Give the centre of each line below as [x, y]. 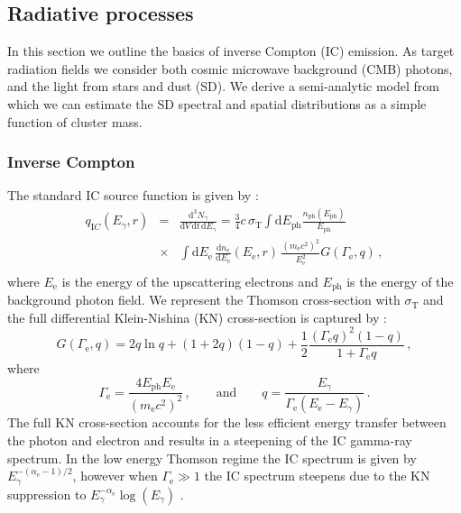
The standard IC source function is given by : [133, 195]
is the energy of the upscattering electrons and [190, 281]
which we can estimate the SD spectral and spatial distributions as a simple [217, 103]
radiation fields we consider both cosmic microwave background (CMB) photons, [230, 68]
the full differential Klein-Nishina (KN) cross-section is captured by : [197, 317]
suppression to [47, 494]
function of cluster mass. [75, 121]
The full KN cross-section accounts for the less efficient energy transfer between [227, 422]
